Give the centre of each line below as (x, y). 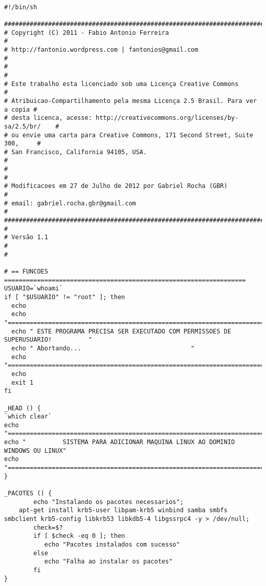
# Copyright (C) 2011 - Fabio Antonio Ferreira (87, 33)
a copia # (21, 109)
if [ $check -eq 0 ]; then (79, 536)
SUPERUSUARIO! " (48, 340)
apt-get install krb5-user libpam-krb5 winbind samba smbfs (123, 510)
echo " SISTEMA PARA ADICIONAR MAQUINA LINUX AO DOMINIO (120, 442)
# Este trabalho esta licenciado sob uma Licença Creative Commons (121, 84)
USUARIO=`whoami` (34, 289)
